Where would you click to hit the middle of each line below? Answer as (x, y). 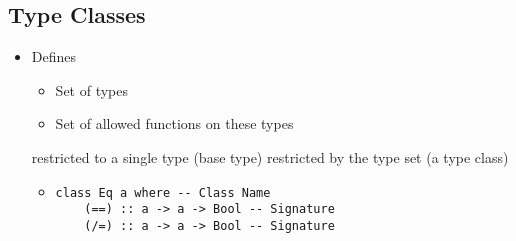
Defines (54, 56)
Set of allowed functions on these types (174, 123)
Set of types (92, 89)
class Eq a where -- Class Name (163, 192)
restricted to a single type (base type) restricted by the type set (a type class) (270, 156)
